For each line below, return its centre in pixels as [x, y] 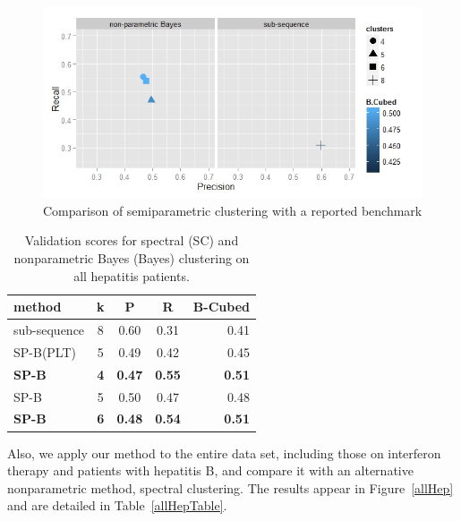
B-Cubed [221, 307]
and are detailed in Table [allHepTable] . [117, 505]
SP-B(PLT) [45, 351]
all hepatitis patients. [132, 275]
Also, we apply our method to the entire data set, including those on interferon [224, 453]
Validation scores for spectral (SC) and [132, 240]
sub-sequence [49, 330]
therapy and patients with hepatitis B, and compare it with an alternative [210, 470]
